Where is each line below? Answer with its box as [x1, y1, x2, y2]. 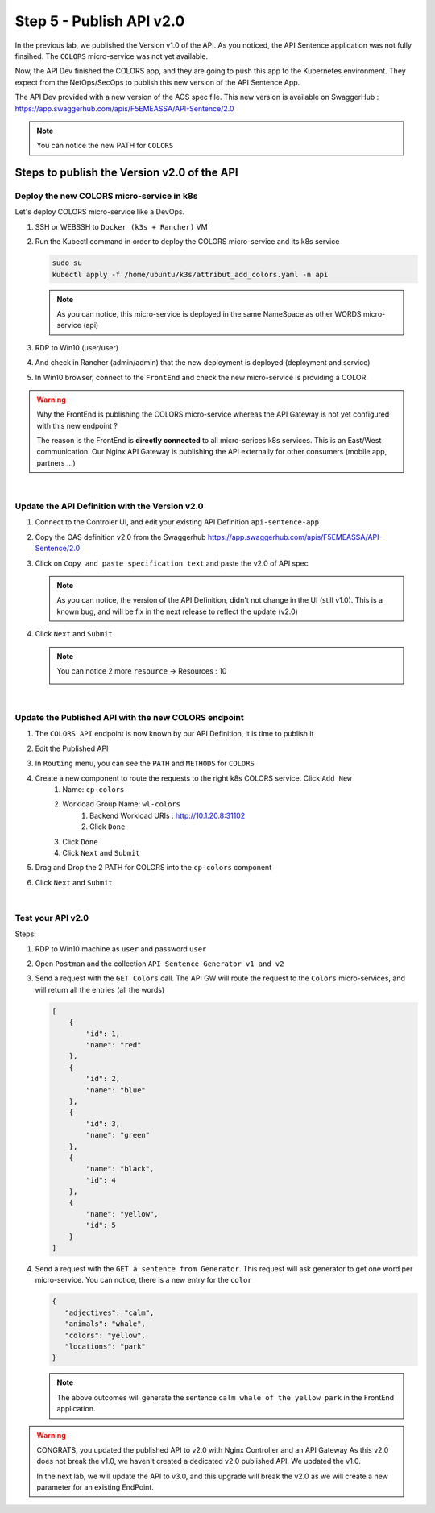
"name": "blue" [85, 1085, 147, 1095]
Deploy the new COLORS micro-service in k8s [14, 190, 198, 201]
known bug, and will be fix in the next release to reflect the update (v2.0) [56, 607, 298, 616]
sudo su [52, 259, 82, 267]
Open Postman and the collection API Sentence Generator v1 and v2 [35, 959, 284, 968]
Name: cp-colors [62, 785, 125, 794]
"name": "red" [85, 1040, 142, 1049]
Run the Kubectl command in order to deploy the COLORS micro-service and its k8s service [35, 237, 340, 247]
